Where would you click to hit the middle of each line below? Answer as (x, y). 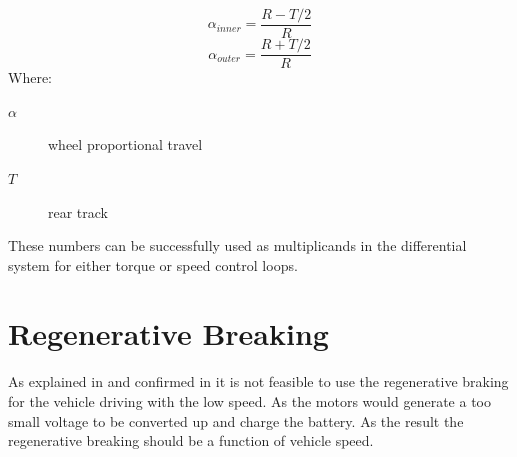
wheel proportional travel (125, 144)
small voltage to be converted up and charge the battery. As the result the (236, 420)
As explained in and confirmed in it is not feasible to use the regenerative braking (258, 381)
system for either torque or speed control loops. (153, 264)
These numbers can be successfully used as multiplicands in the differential (237, 245)
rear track (78, 211)
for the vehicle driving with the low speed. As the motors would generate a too (249, 401)
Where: (30, 77)
